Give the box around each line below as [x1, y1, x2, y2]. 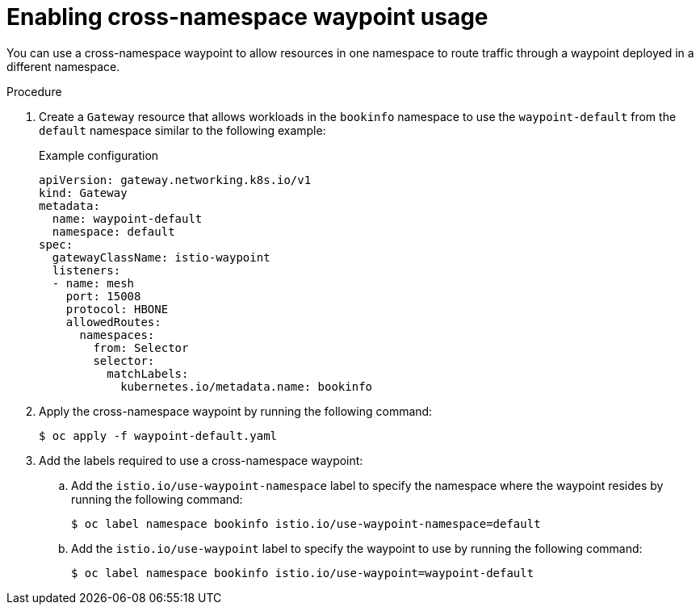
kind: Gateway [39, 186, 128, 199]
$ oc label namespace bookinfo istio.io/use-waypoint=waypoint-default [71, 566, 534, 580]
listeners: [52, 263, 121, 277]
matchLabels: [107, 366, 189, 380]
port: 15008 [65, 289, 141, 303]
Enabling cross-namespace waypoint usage [6, 3, 488, 31]
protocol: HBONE [65, 302, 169, 316]
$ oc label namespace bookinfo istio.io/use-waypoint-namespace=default [71, 517, 541, 530]
